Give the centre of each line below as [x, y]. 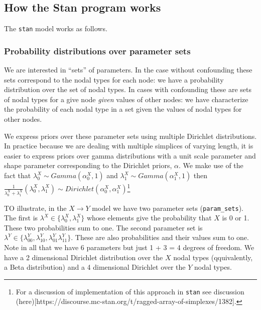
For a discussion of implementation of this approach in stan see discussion [130, 291]
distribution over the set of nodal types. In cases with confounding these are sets [128, 89]
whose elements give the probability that [149, 218]
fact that [18, 175]
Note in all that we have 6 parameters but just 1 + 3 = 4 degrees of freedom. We [129, 247]
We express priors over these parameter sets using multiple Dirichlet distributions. [130, 136]
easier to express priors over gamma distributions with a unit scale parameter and [130, 155]
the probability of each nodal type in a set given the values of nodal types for [123, 109]
